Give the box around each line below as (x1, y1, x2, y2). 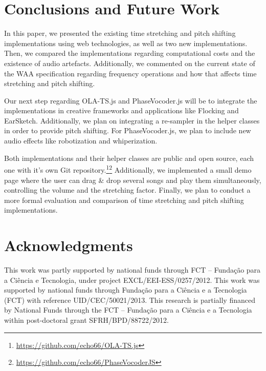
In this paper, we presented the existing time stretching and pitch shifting (4, 28, 236, 38)
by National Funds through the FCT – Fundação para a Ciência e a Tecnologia (4, 304, 252, 315)
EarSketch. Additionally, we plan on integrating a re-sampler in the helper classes (4, 115, 260, 126)
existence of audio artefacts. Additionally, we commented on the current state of (4, 57, 255, 68)
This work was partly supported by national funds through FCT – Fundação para (4, 264, 261, 275)
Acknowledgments (4, 235, 133, 256)
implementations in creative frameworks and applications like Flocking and (4, 105, 239, 116)
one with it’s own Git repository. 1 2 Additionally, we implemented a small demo (4, 163, 252, 175)
